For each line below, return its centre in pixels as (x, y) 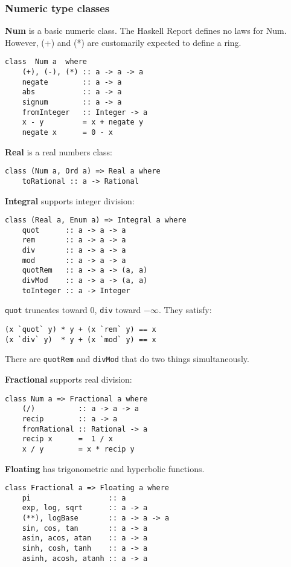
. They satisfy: (185, 310)
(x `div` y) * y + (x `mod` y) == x (81, 339)
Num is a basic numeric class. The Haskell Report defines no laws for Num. (146, 31)
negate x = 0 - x (67, 132)
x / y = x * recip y (78, 449)
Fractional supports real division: (69, 379)
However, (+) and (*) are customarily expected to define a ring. (123, 42)
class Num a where (46, 62)
